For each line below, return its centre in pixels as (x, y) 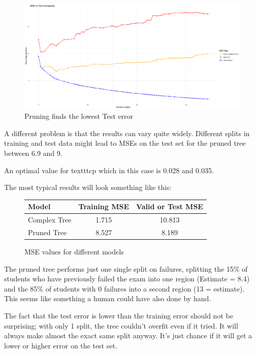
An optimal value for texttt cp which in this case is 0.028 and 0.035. (109, 170)
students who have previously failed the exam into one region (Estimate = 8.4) (127, 279)
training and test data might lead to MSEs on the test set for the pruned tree (125, 143)
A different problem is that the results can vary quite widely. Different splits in (127, 133)
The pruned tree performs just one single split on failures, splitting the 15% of (126, 268)
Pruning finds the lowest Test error (79, 116)
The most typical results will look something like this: (88, 187)
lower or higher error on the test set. (61, 345)
